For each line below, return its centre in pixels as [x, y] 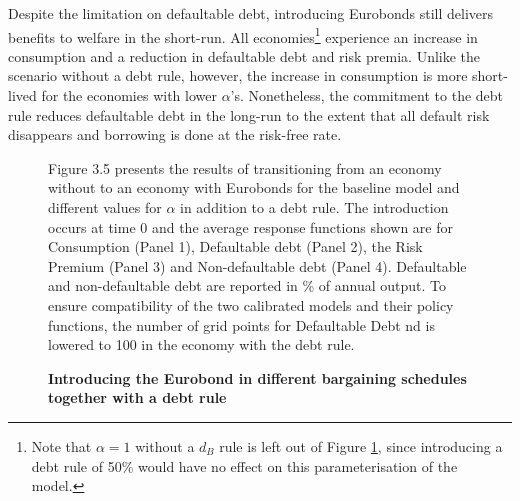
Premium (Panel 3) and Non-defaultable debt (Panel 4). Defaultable [257, 265]
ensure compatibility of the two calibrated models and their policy [251, 304]
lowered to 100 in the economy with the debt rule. [201, 344]
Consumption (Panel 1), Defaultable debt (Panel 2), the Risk [235, 246]
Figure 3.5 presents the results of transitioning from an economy [245, 167]
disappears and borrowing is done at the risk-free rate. [175, 134]
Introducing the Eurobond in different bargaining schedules [257, 377]
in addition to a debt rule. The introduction [314, 207]
